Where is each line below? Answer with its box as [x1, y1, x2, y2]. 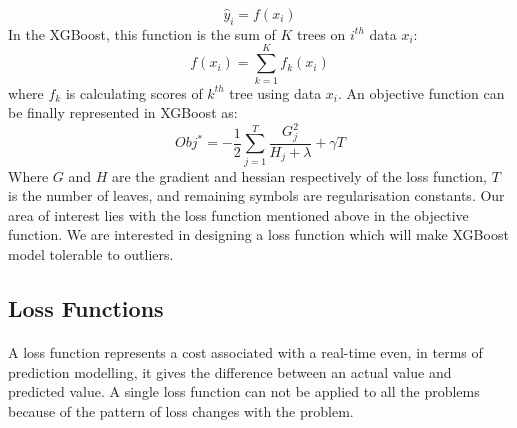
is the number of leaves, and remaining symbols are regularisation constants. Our [8, 185, 505, 206]
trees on [296, 23, 346, 44]
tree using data [229, 82, 322, 103]
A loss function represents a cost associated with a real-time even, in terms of [8, 342, 483, 363]
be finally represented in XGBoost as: [8, 102, 238, 123]
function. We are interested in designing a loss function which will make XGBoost [8, 224, 509, 245]
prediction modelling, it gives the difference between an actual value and [8, 361, 452, 382]
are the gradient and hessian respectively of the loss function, [111, 165, 487, 186]
